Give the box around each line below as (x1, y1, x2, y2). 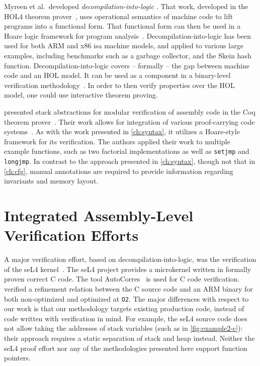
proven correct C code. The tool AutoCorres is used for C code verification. (4, 273, 240, 284)
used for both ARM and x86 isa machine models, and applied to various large (4, 40, 243, 51)
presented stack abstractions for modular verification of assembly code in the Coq (4, 106, 255, 117)
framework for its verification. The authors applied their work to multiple (4, 136, 230, 146)
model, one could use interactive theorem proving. (4, 89, 158, 100)
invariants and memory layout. (4, 175, 99, 186)
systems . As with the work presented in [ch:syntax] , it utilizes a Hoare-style (4, 126, 240, 137)
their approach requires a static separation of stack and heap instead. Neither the (4, 332, 255, 343)
